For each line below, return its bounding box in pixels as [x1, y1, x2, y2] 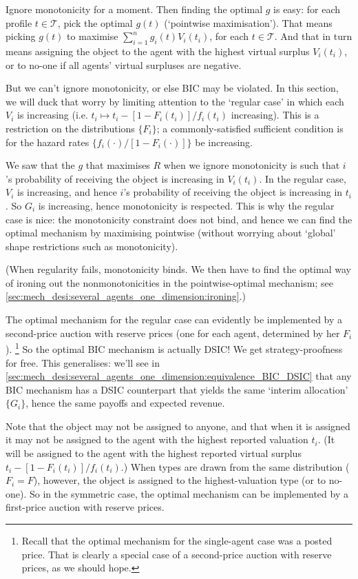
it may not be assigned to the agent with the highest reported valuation [6, 432, 308, 447]
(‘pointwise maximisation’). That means [164, 15, 333, 30]
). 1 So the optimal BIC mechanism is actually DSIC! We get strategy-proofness [6, 340, 343, 356]
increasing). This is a [231, 108, 319, 122]
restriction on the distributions [6, 121, 135, 135]
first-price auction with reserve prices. [6, 500, 165, 514]
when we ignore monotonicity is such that [163, 158, 340, 172]
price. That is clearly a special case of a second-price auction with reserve [21, 547, 332, 561]
